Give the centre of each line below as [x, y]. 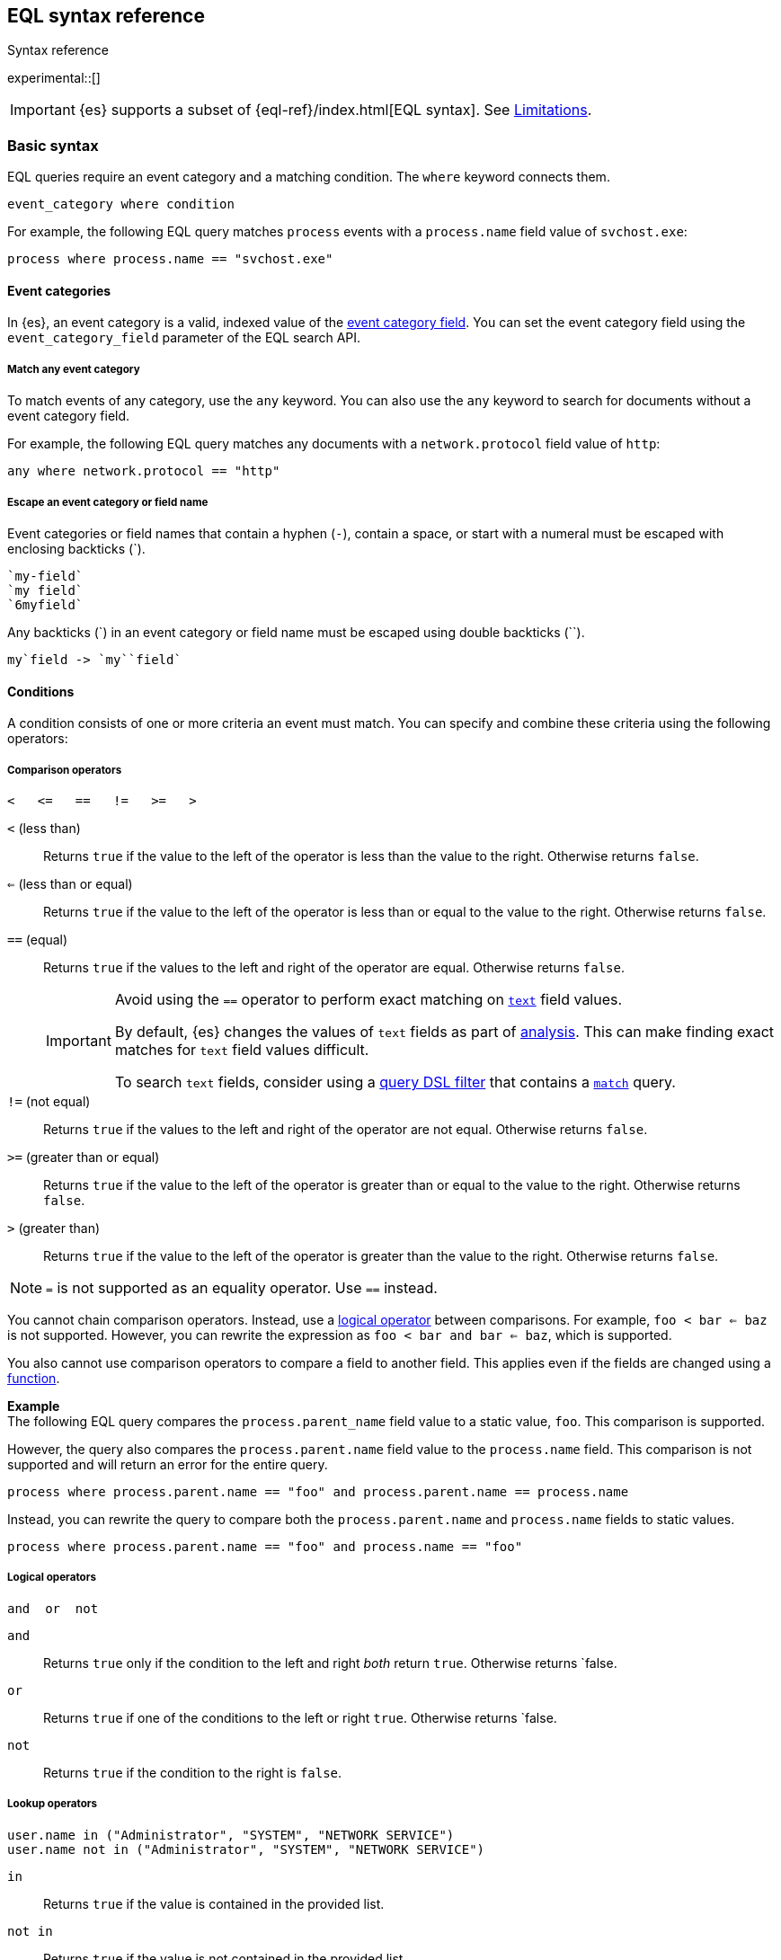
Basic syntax [53, 145]
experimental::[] [54, 78]
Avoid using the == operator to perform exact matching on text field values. [368, 999]
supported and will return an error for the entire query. [168, 1464]
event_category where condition [121, 204]
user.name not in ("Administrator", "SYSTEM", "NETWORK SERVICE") [246, 1849]
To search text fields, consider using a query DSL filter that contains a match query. [395, 1082]
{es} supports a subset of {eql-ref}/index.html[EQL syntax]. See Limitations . [335, 110]
